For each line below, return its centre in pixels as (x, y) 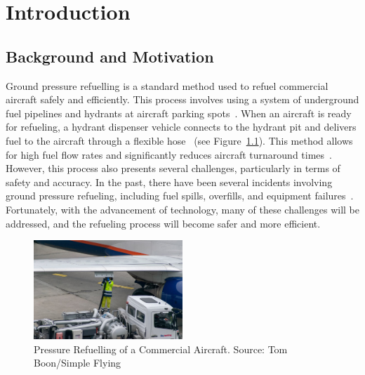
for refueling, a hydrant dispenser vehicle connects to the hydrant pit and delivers (181, 127)
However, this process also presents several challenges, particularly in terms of (173, 168)
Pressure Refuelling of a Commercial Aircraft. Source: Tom (161, 349)
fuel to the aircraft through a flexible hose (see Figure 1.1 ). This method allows (179, 140)
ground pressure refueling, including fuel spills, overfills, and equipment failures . (180, 196)
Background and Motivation (110, 56)
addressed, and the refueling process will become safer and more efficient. (163, 223)
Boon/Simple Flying (78, 363)
